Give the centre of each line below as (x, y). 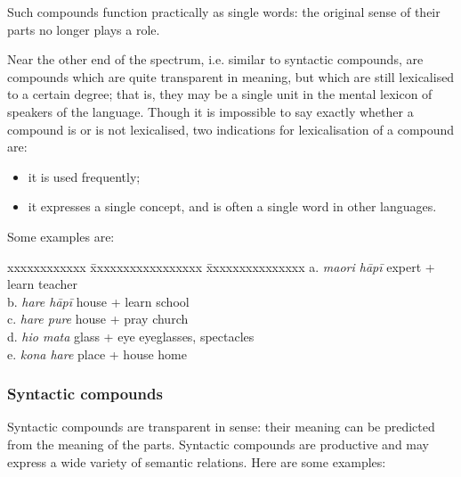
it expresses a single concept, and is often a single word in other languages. (232, 206)
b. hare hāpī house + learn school (98, 301)
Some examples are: (61, 236)
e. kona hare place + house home (97, 354)
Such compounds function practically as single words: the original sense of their (224, 12)
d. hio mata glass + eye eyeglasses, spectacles (131, 336)
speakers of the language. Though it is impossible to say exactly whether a (210, 111)
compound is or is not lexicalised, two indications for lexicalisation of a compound (231, 129)
